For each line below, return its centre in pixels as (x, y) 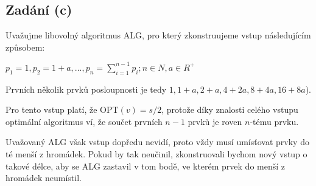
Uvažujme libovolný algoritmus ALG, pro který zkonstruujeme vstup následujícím (158, 35)
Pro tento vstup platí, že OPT (62, 109)
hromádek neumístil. (44, 178)
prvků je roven (215, 121)
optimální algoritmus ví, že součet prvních (84, 121)
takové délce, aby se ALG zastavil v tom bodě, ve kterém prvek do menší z (146, 166)
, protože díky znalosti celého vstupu (230, 109)
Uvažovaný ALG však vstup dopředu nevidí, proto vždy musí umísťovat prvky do (157, 142)
